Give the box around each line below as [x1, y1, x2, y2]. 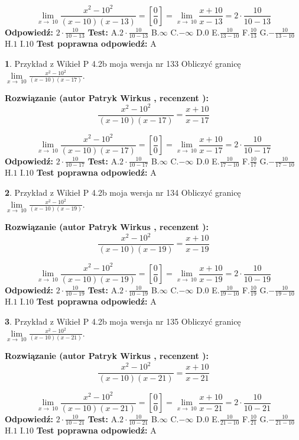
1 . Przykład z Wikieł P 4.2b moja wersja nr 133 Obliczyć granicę [5, 57, 241, 69]
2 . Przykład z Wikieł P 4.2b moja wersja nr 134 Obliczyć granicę [5, 186, 241, 199]
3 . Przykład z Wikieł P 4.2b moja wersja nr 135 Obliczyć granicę [5, 315, 241, 328]
